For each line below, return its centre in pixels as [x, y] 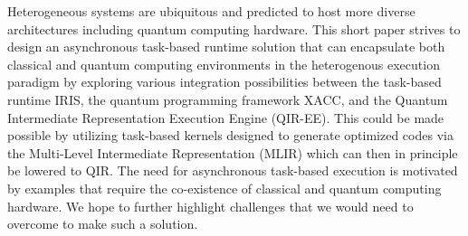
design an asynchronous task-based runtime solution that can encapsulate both [226, 47]
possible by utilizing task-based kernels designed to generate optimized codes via [230, 135]
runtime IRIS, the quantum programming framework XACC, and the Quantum [228, 99]
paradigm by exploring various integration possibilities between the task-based [224, 82]
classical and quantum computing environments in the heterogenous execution [224, 64]
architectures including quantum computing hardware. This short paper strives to [234, 28]
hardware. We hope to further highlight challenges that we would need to [210, 206]
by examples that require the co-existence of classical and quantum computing [224, 188]
